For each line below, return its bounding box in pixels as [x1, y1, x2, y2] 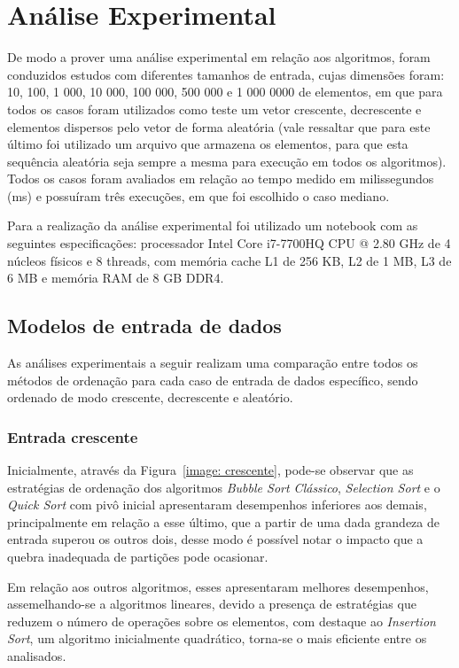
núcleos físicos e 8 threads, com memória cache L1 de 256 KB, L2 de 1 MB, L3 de [7, 251, 452, 269]
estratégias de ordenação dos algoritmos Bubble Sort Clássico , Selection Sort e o [7, 478, 440, 496]
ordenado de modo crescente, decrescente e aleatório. [7, 388, 293, 407]
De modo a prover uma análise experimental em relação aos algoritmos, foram [7, 48, 431, 66]
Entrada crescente [7, 425, 138, 447]
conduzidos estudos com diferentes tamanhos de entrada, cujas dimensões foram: [7, 65, 445, 83]
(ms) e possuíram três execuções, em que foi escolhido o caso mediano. [7, 186, 390, 205]
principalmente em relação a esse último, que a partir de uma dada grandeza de [7, 512, 440, 531]
